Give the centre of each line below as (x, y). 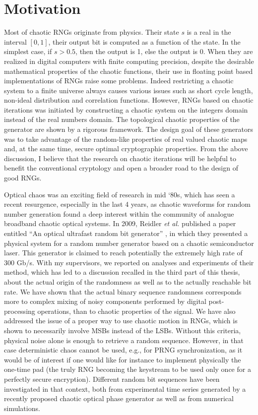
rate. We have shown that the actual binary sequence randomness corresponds (123, 291)
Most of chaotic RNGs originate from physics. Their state (92, 32)
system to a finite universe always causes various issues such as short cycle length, (129, 90)
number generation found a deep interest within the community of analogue (119, 213)
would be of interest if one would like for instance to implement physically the (123, 359)
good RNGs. (23, 178)
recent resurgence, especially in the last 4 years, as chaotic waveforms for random (127, 204)
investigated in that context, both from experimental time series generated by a (125, 388)
